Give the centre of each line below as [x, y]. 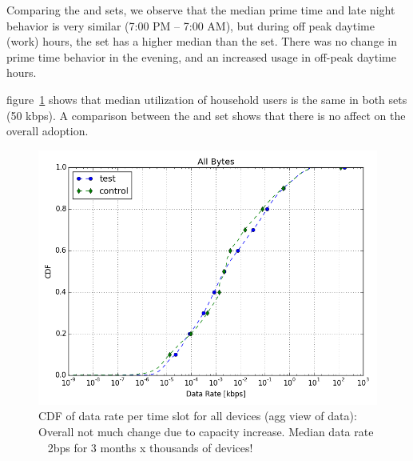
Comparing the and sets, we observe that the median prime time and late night [201, 10]
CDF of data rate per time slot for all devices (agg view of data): [198, 416]
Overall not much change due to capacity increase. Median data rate [206, 431]
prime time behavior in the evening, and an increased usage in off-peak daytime [201, 56]
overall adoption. [48, 131]
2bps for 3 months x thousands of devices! [150, 447]
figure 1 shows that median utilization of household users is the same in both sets [207, 99]
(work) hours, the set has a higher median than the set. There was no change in [202, 41]
